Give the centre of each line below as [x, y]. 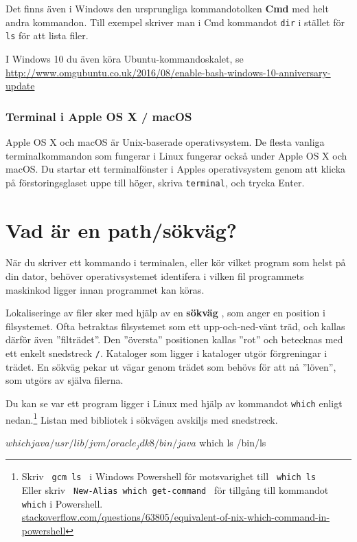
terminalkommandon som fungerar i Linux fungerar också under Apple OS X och [176, 155]
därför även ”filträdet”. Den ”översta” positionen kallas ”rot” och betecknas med [174, 339]
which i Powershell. [62, 503]
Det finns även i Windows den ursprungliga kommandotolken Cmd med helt [167, 8]
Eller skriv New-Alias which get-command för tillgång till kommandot [175, 489]
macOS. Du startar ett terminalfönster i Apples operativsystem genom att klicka [176, 169]
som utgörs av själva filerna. [65, 380]
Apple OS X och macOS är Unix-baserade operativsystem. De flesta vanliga [165, 141]
